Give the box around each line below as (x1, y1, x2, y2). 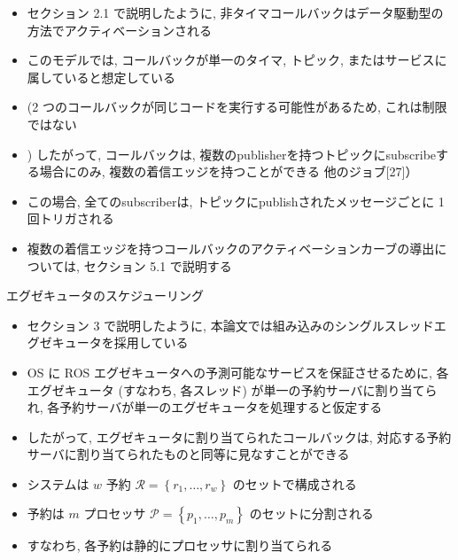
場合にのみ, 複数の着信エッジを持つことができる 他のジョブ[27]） (39, 162, 418, 181)
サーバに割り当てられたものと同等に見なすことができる (27, 445, 350, 463)
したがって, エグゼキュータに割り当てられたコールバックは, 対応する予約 (27, 427, 452, 446)
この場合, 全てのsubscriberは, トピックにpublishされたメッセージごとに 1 (27, 191, 445, 210)
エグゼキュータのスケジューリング (6, 286, 205, 305)
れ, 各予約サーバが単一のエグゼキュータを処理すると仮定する (27, 398, 383, 416)
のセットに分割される (249, 504, 374, 523)
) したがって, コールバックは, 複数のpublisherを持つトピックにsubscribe (27, 144, 437, 163)
